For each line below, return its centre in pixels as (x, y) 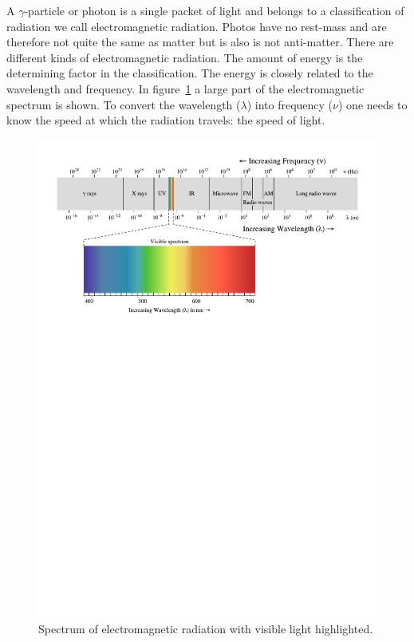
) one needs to (373, 104)
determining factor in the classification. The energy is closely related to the (190, 73)
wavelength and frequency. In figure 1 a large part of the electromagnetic (185, 88)
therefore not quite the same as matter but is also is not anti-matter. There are (200, 42)
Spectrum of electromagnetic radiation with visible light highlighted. (206, 629)
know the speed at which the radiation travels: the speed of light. (166, 120)
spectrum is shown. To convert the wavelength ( (124, 104)
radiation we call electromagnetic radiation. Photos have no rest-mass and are (197, 26)
